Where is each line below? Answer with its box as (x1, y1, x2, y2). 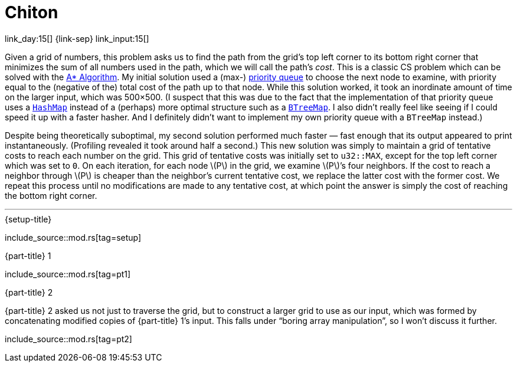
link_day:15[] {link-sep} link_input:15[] (5, 33, 149, 44)
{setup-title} (5, 214, 52, 224)
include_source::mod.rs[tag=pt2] (5, 333, 132, 344)
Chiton (5, 2, 58, 22)
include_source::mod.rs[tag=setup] (5, 232, 142, 243)
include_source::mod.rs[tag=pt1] (5, 268, 131, 279)
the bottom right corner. (5, 190, 97, 201)
